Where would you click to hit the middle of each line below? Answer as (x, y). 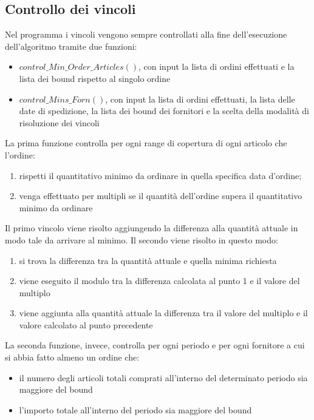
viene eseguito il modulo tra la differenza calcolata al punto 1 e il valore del (159, 281)
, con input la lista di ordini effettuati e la (217, 66)
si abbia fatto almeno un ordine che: (72, 357)
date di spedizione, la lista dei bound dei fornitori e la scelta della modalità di (164, 111)
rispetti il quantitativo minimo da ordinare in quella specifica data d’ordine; (160, 175)
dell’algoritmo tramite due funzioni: (71, 46)
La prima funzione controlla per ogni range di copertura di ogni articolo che (146, 143)
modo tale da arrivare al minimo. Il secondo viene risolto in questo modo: (142, 239)
